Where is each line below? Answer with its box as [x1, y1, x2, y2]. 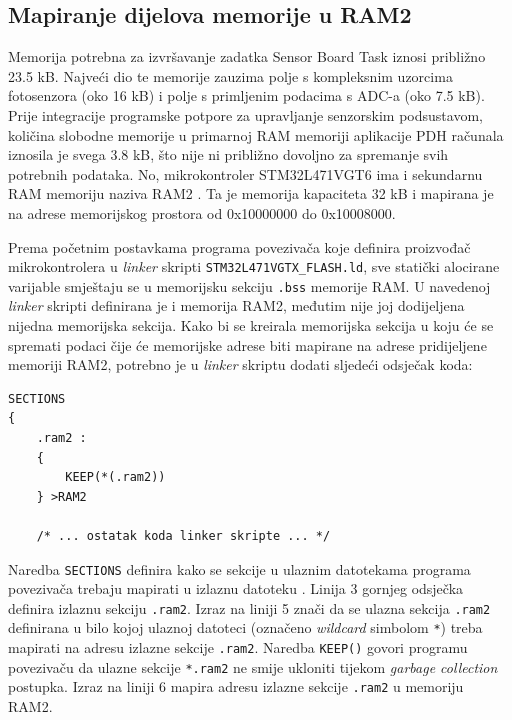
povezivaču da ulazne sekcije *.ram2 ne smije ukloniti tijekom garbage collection [8, 656, 498, 677]
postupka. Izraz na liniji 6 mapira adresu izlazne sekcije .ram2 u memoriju [8, 676, 464, 697]
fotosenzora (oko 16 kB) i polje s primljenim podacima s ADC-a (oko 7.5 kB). [8, 85, 485, 106]
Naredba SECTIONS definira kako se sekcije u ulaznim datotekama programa [8, 558, 471, 579]
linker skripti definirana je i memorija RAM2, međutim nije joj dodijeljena [8, 295, 465, 316]
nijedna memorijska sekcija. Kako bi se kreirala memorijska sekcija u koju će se [8, 315, 494, 336]
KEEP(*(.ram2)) [65, 470, 166, 485]
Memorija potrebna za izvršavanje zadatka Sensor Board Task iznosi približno [8, 46, 486, 67]
